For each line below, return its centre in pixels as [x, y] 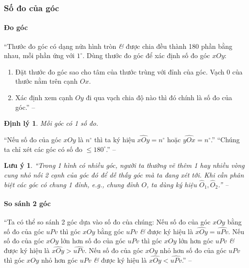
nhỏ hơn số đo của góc [193, 250]
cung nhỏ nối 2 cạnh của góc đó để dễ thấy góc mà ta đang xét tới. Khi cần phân [124, 174]
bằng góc [111, 231]
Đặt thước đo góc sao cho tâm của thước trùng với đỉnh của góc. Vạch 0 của [129, 71]
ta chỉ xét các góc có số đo [43, 149]
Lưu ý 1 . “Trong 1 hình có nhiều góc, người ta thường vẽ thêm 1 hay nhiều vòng [124, 165]
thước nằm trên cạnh [46, 81]
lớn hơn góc [196, 241]
